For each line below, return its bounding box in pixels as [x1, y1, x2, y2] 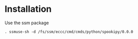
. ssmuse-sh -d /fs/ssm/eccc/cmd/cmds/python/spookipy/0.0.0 [4, 29, 134, 34]
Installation [4, 3, 52, 15]
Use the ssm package [4, 20, 49, 26]
